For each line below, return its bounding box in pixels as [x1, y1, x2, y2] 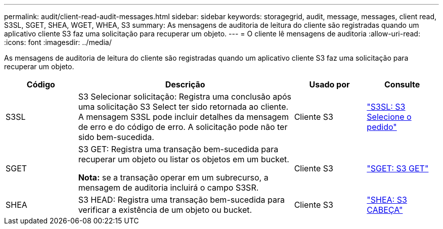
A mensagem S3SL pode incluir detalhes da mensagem [78, 112, 289, 122]
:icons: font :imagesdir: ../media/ [4, 38, 112, 47]
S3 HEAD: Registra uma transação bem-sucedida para [78, 195, 285, 205]
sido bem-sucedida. [78, 132, 154, 142]
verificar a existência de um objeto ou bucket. [78, 205, 252, 215]
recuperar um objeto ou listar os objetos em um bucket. [78, 154, 289, 164]
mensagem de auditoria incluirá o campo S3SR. [78, 182, 259, 193]
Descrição [165, 79, 205, 89]
